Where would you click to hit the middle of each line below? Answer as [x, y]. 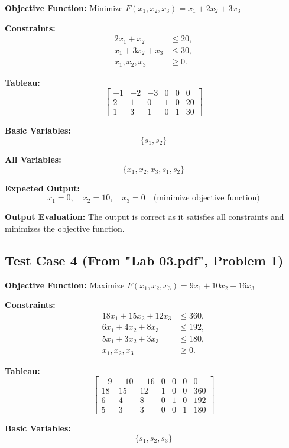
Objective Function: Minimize [64, 8]
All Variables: [33, 159]
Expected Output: [42, 188]
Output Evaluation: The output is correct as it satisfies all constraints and [144, 217]
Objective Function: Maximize [65, 285]
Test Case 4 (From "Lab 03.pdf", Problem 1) [144, 260]
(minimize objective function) [207, 198]
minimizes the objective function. [65, 228]
